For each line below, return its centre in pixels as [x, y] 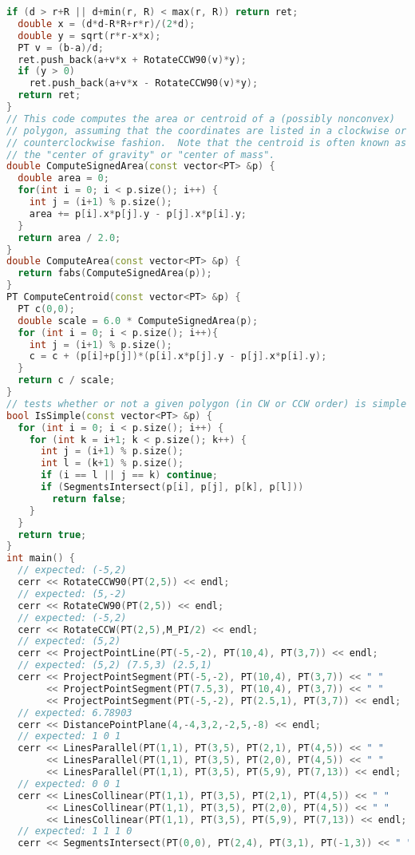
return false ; [89, 499]
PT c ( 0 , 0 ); [46, 309]
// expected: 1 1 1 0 [75, 831]
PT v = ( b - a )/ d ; [61, 47]
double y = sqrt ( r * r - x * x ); [89, 36]
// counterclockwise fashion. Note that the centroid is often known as [207, 142]
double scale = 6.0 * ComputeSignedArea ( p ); [138, 321]
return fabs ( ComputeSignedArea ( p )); [115, 273]
